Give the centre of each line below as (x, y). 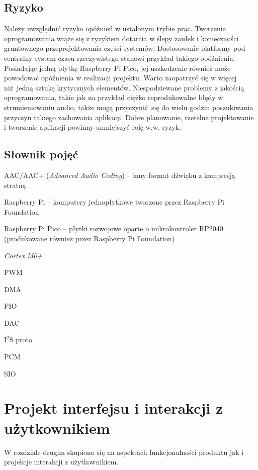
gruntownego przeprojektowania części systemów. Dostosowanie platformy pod (125, 48)
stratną (15, 185)
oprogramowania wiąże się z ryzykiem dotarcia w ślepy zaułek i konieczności (121, 38)
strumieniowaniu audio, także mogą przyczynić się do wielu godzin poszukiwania (129, 107)
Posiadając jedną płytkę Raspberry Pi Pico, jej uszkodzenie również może (117, 68)
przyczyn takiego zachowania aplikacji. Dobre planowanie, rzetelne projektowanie (129, 117)
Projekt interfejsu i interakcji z (114, 408)
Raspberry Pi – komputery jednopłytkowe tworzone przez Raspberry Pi (114, 202)
